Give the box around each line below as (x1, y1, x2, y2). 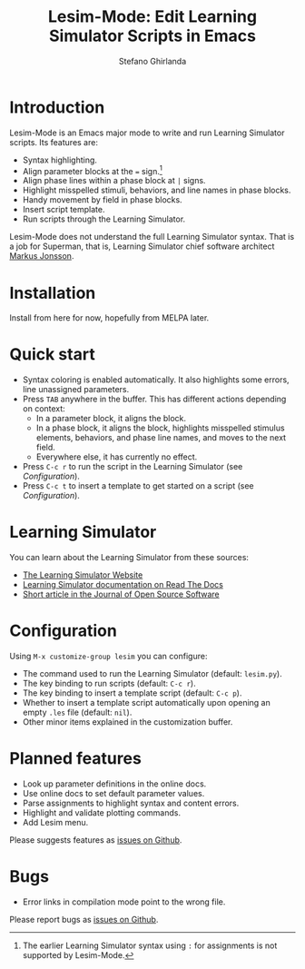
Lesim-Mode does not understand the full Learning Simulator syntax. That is (9, 232, 295, 242)
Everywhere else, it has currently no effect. (35, 451, 198, 462)
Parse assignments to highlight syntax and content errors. (22, 797, 240, 809)
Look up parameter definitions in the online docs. (22, 778, 207, 789)
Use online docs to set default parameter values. (22, 788, 205, 799)
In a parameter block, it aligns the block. (35, 413, 187, 424)
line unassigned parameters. (22, 384, 130, 395)
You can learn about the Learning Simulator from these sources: (9, 552, 250, 563)
